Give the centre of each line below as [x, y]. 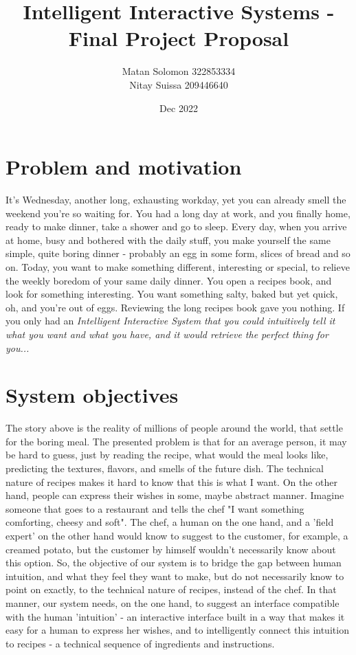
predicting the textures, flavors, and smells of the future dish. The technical [165, 468]
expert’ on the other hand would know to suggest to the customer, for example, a [177, 536]
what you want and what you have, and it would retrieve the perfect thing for [167, 334]
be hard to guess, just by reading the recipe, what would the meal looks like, [167, 455]
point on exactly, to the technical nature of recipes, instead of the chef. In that [171, 589]
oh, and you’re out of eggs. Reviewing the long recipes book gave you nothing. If [175, 307]
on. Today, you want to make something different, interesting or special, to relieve [178, 267]
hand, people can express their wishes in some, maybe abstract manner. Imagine [175, 495]
